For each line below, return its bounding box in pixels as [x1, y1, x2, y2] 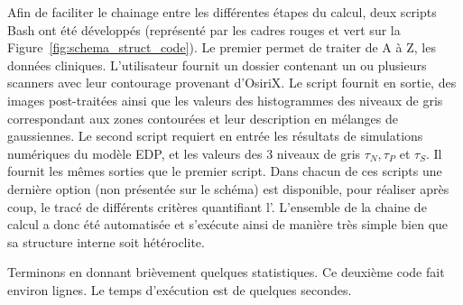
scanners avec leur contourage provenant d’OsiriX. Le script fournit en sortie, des [7, 73, 457, 92]
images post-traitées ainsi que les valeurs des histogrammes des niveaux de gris [7, 90, 443, 109]
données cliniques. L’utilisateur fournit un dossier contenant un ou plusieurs [7, 55, 427, 74]
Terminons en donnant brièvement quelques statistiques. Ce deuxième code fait [7, 263, 445, 282]
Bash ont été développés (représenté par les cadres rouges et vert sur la [7, 20, 401, 39]
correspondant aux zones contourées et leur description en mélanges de [7, 108, 398, 127]
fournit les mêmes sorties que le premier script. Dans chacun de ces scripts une [7, 162, 442, 180]
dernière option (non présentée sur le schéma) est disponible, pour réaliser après [7, 179, 449, 198]
